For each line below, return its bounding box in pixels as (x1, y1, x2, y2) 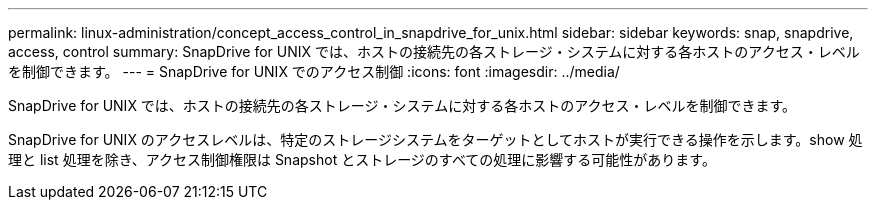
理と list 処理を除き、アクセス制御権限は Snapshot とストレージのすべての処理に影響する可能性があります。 (8, 151, 716, 168)
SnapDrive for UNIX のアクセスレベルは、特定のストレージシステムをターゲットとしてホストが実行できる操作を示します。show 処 (8, 131, 863, 148)
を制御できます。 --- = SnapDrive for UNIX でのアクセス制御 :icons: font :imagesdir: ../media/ (8, 63, 620, 80)
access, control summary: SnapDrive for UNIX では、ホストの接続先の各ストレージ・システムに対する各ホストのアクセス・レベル (8, 43, 860, 60)
